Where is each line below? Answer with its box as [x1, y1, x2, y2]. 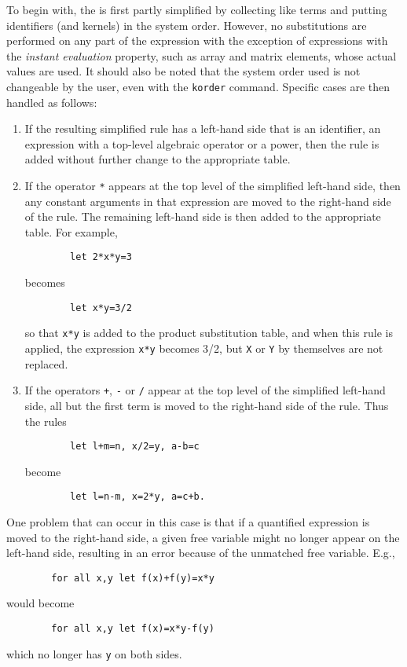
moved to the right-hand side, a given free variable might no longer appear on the [6, 529, 400, 545]
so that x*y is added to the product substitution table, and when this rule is [24, 324, 393, 341]
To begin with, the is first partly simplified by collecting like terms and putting [6, 2, 387, 17]
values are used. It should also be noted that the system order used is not [6, 63, 361, 79]
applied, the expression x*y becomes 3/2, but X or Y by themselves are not [24, 340, 383, 356]
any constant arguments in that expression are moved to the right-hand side [24, 192, 391, 209]
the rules [24, 412, 67, 429]
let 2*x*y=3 [70, 251, 132, 263]
